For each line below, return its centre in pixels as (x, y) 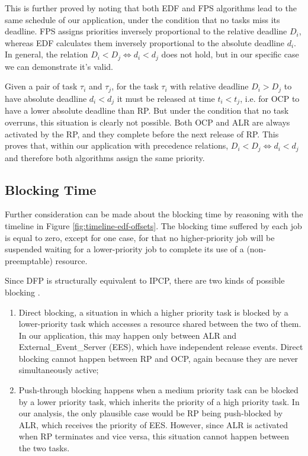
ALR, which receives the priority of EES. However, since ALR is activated (153, 424)
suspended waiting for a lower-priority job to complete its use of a (124, 249)
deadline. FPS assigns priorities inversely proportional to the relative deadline (146, 31)
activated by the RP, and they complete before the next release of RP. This (142, 134)
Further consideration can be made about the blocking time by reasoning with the (154, 214)
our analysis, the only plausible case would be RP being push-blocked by (151, 413)
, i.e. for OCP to (270, 98)
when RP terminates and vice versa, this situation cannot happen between (154, 436)
